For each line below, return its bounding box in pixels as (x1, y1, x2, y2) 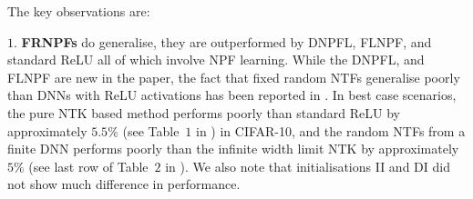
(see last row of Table (28, 156, 149, 175)
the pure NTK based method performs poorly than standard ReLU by (7, 103, 400, 122)
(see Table (122, 121, 180, 140)
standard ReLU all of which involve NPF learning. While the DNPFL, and (7, 50, 425, 69)
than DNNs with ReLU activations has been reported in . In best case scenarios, (7, 85, 457, 104)
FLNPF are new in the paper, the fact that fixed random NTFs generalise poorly (7, 67, 460, 86)
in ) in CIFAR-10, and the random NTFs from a (196, 121, 466, 140)
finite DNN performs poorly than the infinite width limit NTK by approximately (7, 139, 459, 158)
